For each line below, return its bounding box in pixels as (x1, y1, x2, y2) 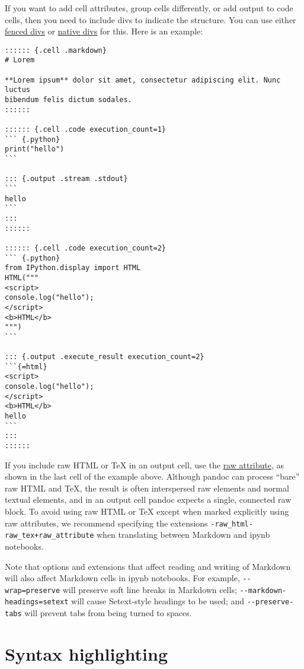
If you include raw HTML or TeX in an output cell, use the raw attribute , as (5, 458, 284, 471)
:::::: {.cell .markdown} (5, 46, 107, 55)
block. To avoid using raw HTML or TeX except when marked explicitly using (5, 505, 289, 518)
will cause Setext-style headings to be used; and (71, 595, 245, 607)
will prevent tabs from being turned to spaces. (24, 607, 192, 619)
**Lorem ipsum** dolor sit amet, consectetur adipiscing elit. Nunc (5, 75, 281, 84)
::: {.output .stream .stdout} (5, 175, 128, 183)
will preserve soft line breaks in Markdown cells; (62, 583, 237, 595)
